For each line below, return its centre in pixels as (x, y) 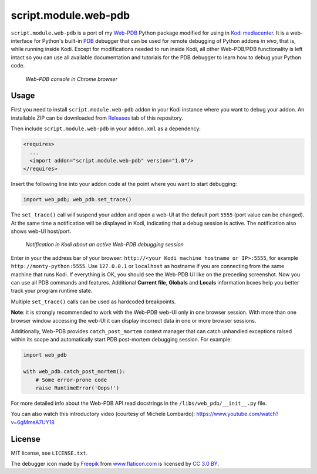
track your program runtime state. (52, 291)
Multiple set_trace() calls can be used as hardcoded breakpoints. (93, 302)
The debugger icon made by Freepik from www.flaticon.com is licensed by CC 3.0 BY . (115, 463)
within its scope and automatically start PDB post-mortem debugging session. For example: (121, 340)
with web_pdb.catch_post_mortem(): (74, 372)
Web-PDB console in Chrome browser (71, 79)
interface (22, 40)
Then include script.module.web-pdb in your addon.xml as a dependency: (106, 128)
